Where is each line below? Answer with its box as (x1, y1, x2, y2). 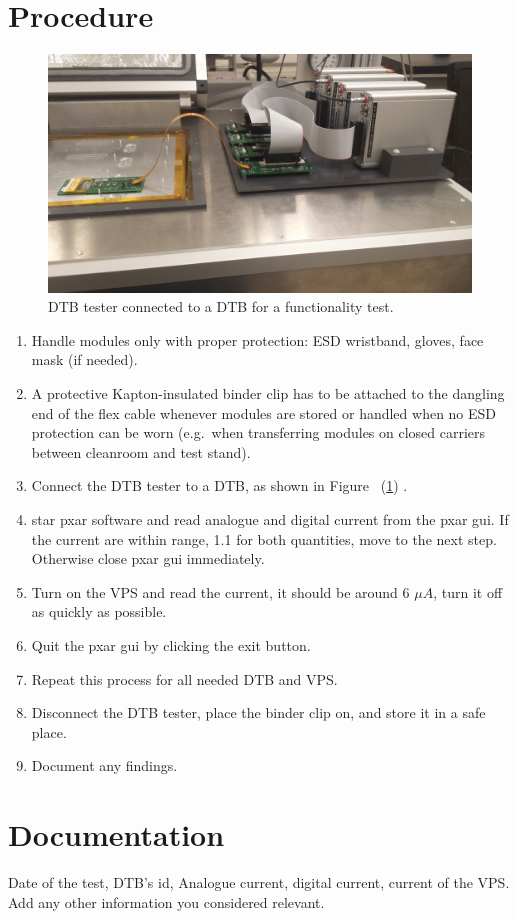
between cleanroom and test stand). (31, 441, 251, 462)
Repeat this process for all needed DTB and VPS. (31, 668, 338, 689)
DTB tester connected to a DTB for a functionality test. (48, 296, 394, 317)
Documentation (8, 814, 225, 855)
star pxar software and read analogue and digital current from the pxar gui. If (31, 508, 509, 529)
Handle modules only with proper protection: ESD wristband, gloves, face (31, 329, 484, 350)
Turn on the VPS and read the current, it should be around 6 (31, 581, 410, 602)
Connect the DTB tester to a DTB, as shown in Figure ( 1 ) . (31, 475, 408, 496)
